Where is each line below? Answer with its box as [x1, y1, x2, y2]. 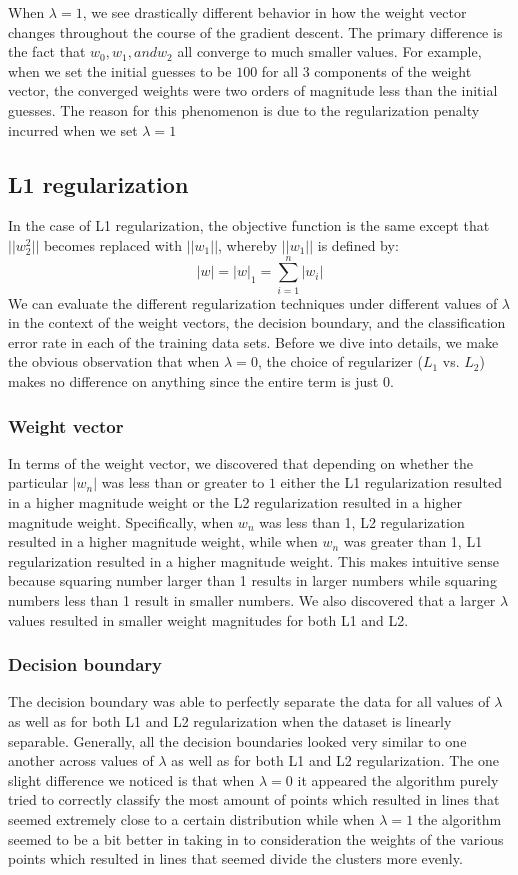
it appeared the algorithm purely [297, 769, 499, 790]
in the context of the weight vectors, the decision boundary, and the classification [8, 312, 506, 333]
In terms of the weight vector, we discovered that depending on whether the [8, 452, 473, 473]
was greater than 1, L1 [343, 531, 483, 552]
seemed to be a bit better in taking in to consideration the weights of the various [8, 828, 504, 849]
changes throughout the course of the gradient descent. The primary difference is [8, 21, 503, 42]
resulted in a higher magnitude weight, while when [8, 531, 318, 552]
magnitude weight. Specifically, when [8, 511, 234, 532]
